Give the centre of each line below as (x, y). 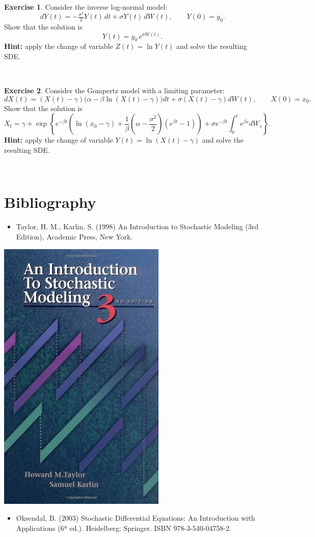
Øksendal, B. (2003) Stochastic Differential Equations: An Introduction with (136, 518)
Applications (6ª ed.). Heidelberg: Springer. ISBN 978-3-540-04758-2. (124, 528)
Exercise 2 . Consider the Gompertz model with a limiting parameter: (114, 90)
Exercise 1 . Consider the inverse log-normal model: (86, 6)
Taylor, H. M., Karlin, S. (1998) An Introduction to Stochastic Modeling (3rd (137, 226)
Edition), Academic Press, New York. (74, 236)
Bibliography (50, 202)
